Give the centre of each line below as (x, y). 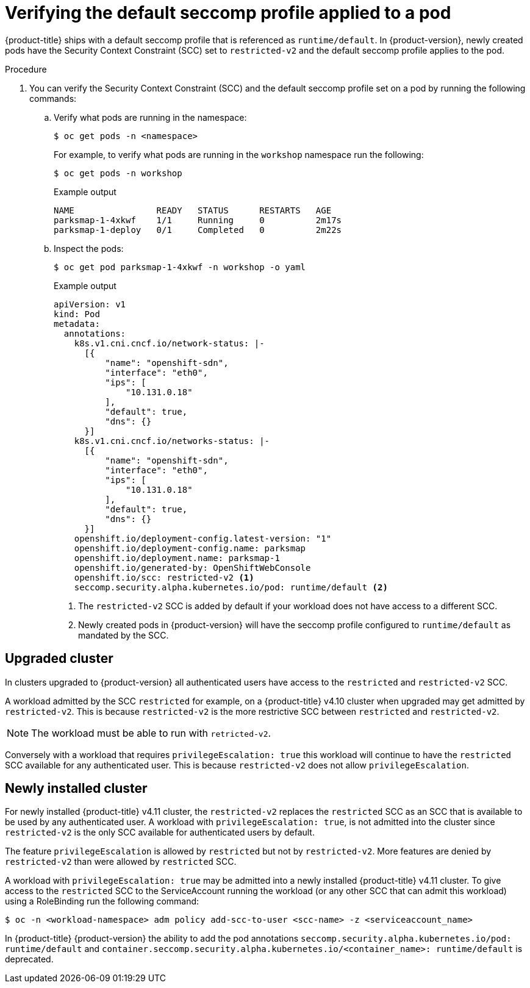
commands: (53, 98)
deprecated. (29, 959)
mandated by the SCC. (124, 635)
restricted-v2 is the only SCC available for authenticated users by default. (160, 832)
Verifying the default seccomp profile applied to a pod (228, 13)
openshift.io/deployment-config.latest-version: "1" (203, 538)
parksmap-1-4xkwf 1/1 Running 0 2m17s (198, 220)
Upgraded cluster (59, 659)
